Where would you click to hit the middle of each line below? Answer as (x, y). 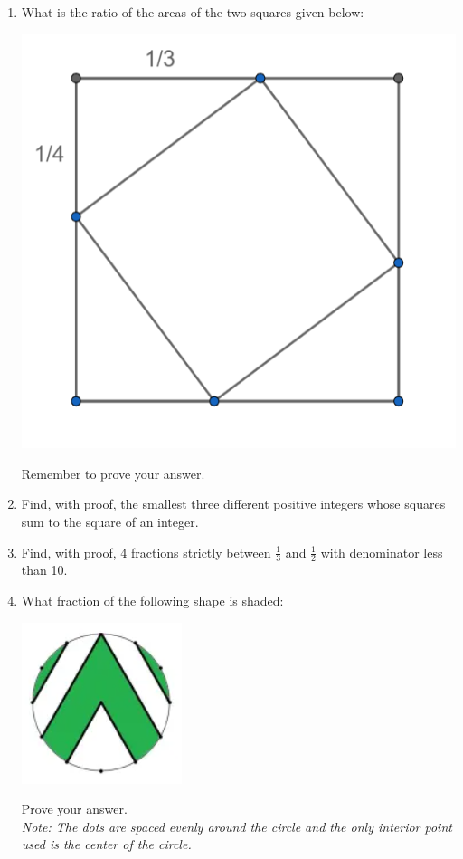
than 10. (44, 570)
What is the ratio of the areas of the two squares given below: (193, 12)
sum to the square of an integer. (110, 521)
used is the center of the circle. (106, 844)
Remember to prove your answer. (113, 473)
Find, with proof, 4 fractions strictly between (146, 552)
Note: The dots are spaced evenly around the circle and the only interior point (236, 826)
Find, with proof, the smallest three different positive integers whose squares (233, 504)
